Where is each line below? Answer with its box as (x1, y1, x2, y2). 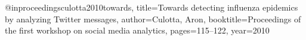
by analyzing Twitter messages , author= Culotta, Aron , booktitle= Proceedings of (5, 12, 301, 25)
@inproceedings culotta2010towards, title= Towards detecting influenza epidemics (5, 1, 298, 13)
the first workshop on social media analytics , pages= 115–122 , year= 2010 (5, 24, 270, 36)
